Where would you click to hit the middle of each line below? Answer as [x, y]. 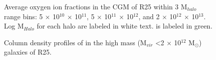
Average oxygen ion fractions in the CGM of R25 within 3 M [96, 6]
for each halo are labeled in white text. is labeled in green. [124, 26]
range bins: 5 [23, 16]
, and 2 [149, 16]
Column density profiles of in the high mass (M [75, 42]
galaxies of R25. [28, 52]
